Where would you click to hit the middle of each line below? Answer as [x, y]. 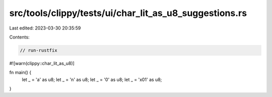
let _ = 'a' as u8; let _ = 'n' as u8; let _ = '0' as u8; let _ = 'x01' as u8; [92, 79]
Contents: [19, 37]
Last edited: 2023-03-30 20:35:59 [45, 28]
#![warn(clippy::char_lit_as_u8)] [42, 63]
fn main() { [20, 72]
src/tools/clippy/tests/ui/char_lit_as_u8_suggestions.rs [128, 13]
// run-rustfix [39, 50]
